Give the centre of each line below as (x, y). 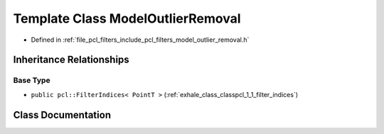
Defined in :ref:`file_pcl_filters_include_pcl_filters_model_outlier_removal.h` (140, 40)
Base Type (32, 80)
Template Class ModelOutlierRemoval (127, 18)
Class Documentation (62, 115)
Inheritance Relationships (71, 60)
